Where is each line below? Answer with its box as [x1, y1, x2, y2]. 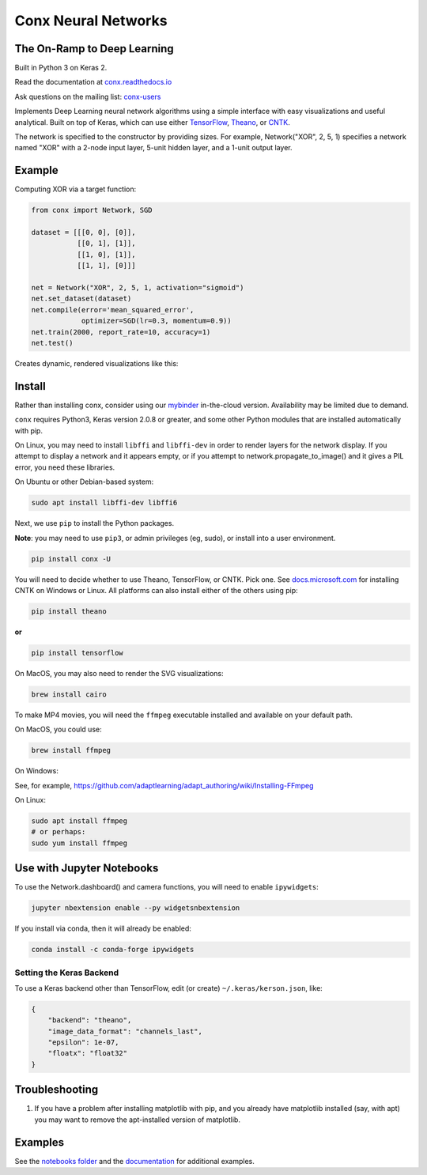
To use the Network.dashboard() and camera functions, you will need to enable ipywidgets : [14, 882, 319, 892]
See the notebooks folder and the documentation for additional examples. [14, 1156, 255, 1166]
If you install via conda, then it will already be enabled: [14, 924, 191, 933]
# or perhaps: [31, 827, 86, 837]
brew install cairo [31, 690, 107, 699]
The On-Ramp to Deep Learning [14, 42, 174, 55]
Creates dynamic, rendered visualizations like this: [14, 358, 179, 368]
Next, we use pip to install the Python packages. [14, 519, 174, 528]
